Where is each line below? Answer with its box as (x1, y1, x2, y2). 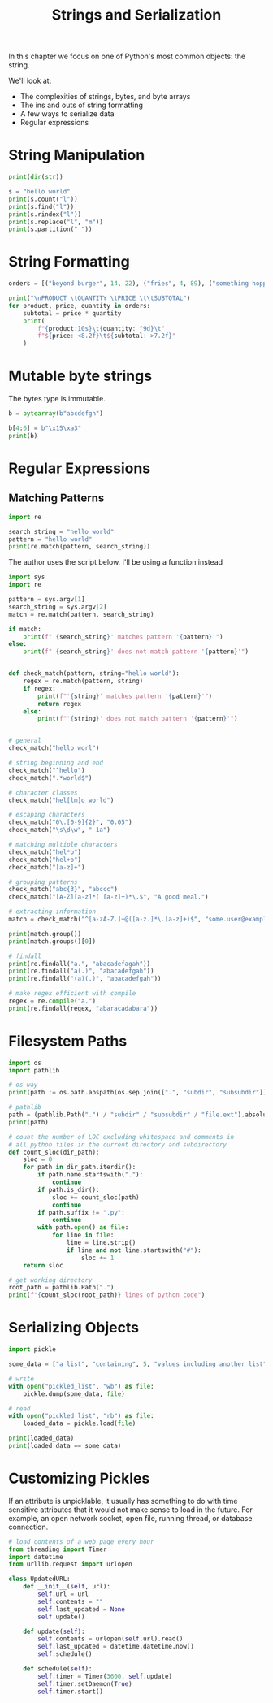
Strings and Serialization (51, 6, 222, 24)
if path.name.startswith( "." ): (37, 1171, 144, 1179)
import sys (8, 573, 45, 582)
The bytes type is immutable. (8, 394, 106, 404)
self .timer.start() (37, 1688, 104, 1696)
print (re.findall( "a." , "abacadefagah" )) (8, 960, 151, 968)
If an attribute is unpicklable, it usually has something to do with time (8, 1496, 238, 1506)
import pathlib (8, 1066, 60, 1074)
